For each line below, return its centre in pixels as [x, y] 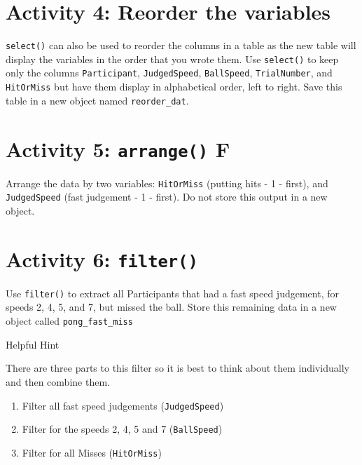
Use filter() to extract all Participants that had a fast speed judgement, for [172, 293]
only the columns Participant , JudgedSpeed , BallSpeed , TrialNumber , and [169, 73]
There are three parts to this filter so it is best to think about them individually [177, 368]
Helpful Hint [33, 344]
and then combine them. [58, 381]
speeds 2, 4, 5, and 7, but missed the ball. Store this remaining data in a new [171, 307]
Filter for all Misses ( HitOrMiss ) [92, 452]
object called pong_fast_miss [69, 321]
